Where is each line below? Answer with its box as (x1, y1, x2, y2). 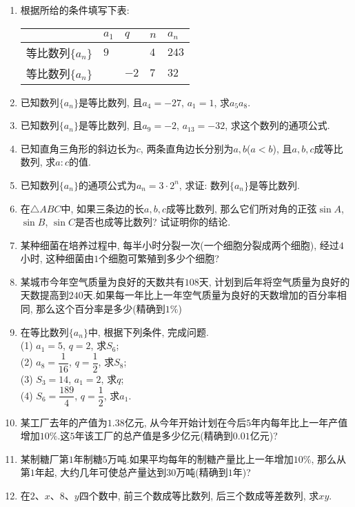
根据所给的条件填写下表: (20, 3, 130, 17)
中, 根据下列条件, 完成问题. (88, 324, 209, 339)
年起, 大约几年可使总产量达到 (34, 465, 167, 479)
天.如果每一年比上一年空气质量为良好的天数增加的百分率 (83, 288, 337, 302)
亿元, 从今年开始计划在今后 (124, 415, 247, 429)
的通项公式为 (78, 177, 136, 192)
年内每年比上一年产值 (251, 415, 348, 429)
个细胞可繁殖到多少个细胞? (99, 251, 219, 266)
